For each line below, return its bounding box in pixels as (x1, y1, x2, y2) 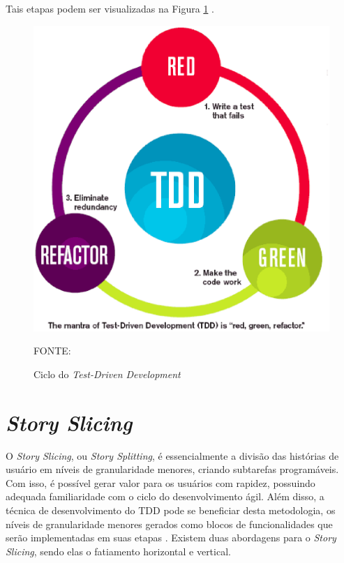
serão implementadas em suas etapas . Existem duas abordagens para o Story (6, 530, 336, 545)
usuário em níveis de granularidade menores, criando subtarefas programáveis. (6, 462, 339, 476)
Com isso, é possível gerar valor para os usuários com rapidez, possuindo (6, 475, 315, 490)
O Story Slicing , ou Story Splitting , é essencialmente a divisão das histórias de (6, 448, 339, 463)
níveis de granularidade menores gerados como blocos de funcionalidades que (6, 516, 333, 531)
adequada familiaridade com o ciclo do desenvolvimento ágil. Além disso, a (6, 489, 324, 504)
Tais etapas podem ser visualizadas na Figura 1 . (6, 1, 214, 15)
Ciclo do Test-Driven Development (33, 366, 181, 381)
